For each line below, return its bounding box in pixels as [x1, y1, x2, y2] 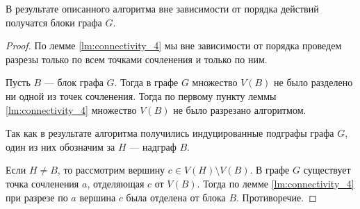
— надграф [129, 139, 177, 153]
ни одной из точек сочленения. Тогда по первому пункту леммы [6, 88, 277, 103]
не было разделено [274, 75, 353, 90]
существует [303, 162, 351, 177]
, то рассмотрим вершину [57, 162, 165, 177]
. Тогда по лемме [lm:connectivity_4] [197, 176, 354, 190]
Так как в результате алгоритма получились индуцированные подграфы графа [6, 126, 334, 140]
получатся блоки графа [6, 15, 102, 29]
